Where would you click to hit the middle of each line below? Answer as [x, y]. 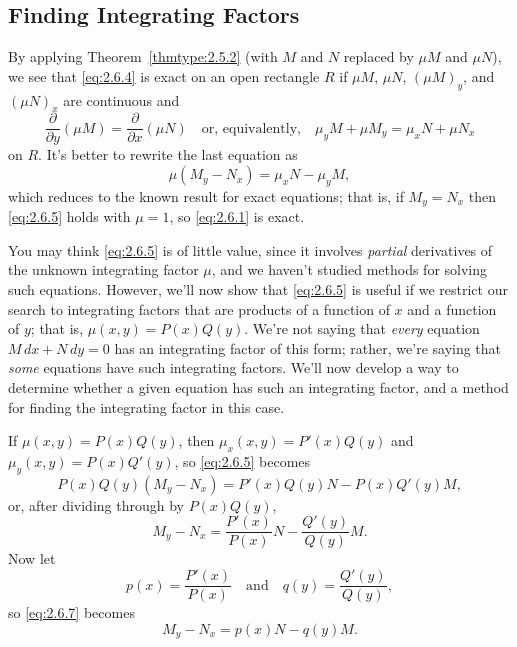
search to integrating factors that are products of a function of [199, 308]
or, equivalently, [251, 128]
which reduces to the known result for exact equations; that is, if [206, 195]
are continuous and [121, 99]
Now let [32, 558]
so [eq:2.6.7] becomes [71, 612]
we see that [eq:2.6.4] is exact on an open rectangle [164, 75]
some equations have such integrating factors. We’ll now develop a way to [233, 367]
